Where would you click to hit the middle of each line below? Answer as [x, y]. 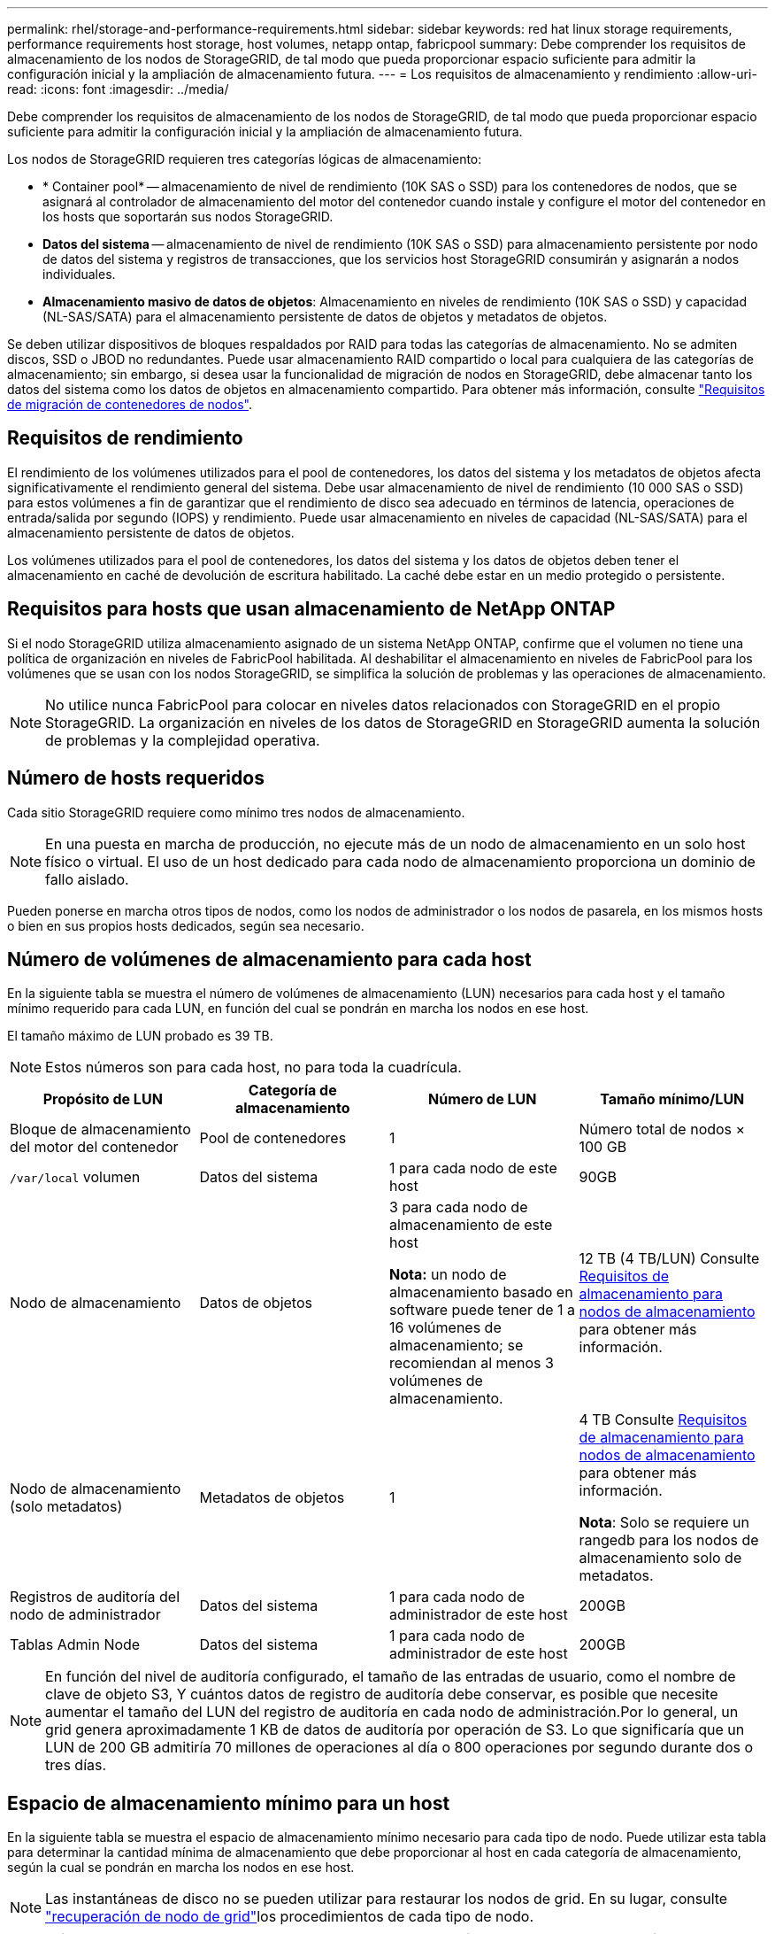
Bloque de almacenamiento [100, 1129]
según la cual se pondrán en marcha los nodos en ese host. [181, 1868]
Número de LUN [483, 1099]
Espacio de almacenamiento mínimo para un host [229, 1803]
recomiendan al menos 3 [472, 1363]
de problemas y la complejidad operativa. [183, 740]
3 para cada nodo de [459, 1207]
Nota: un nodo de [448, 1275]
